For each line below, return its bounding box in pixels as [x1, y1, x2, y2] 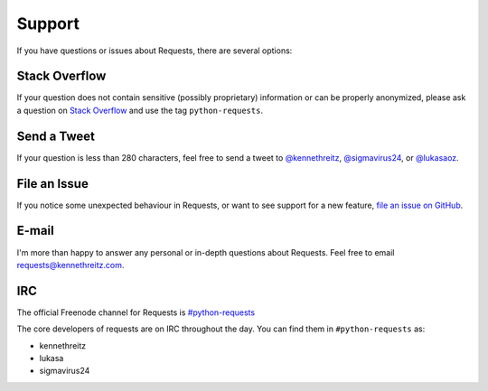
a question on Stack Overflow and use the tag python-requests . [16, 105, 264, 116]
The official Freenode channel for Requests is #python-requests [16, 307, 256, 318]
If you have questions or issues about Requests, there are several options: [16, 45, 293, 56]
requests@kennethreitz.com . [16, 259, 125, 270]
